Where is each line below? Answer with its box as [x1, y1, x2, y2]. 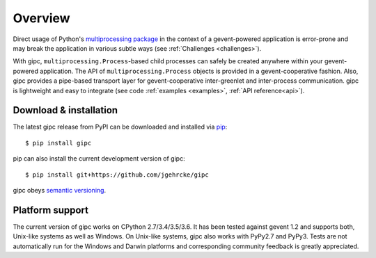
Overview [13, 10, 70, 26]
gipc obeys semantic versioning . [13, 186, 107, 194]
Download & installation [13, 104, 118, 116]
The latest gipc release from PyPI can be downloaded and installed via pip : [13, 122, 228, 131]
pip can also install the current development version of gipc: [13, 154, 185, 163]
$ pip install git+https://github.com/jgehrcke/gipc [25, 170, 209, 179]
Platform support [13, 204, 88, 216]
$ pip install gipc [25, 139, 92, 147]
